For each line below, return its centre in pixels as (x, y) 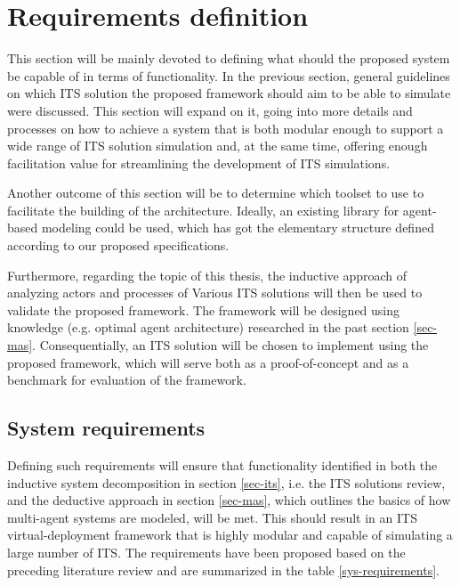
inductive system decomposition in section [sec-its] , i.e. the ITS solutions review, (226, 482)
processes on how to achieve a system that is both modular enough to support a (226, 128)
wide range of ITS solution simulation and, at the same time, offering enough (218, 146)
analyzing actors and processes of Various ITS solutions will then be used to (215, 293)
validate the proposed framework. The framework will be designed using (204, 309)
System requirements (106, 428)
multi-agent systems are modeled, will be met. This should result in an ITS (212, 517)
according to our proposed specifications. (118, 245)
